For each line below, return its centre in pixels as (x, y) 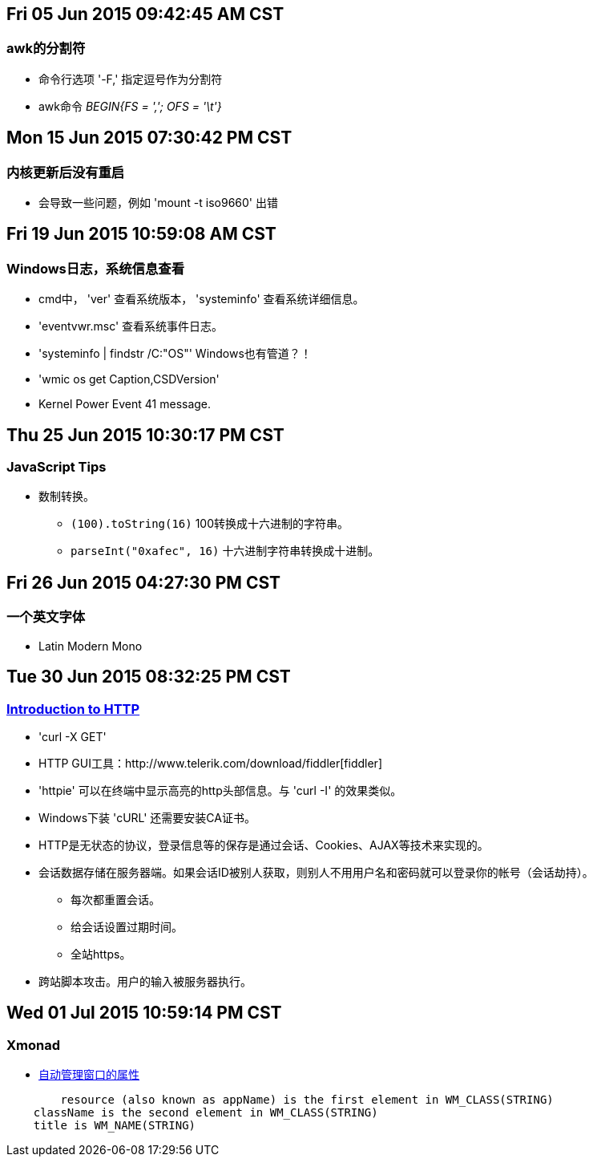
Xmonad (34, 1045)
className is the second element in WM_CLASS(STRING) (206, 1113)
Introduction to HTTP (73, 709)
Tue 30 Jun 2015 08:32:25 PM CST (149, 677)
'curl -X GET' (73, 736)
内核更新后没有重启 (66, 172)
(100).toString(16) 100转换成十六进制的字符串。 (210, 524)
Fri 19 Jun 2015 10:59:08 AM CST (141, 234)
